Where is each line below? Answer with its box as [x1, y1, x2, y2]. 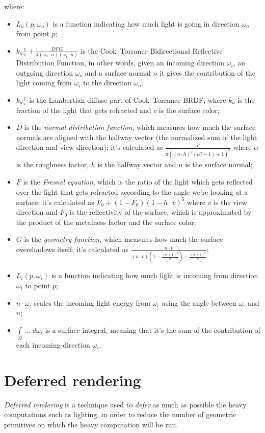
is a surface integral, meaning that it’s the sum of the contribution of [45, 324, 260, 335]
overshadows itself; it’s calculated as [16, 244, 128, 255]
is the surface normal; [185, 159, 253, 170]
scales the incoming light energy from [34, 297, 150, 308]
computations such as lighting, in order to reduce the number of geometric [4, 409, 236, 420]
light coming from [16, 77, 72, 88]
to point [25, 280, 50, 290]
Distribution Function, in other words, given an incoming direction [16, 57, 225, 68]
